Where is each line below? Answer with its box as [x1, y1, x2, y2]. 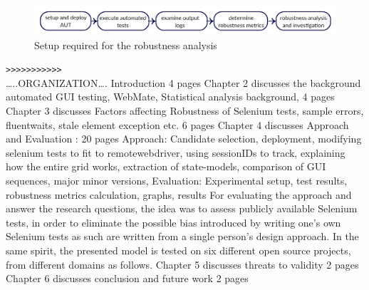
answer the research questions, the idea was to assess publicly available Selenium [6, 201, 358, 216]
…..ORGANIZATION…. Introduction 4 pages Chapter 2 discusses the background [6, 75, 361, 90]
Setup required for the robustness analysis [34, 37, 217, 52]
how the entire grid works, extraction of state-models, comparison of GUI [6, 159, 326, 174]
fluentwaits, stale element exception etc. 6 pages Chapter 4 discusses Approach [6, 117, 349, 132]
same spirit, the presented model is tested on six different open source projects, [6, 242, 351, 257]
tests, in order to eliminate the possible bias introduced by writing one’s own [6, 214, 341, 229]
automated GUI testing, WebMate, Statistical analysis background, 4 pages [6, 89, 335, 104]
